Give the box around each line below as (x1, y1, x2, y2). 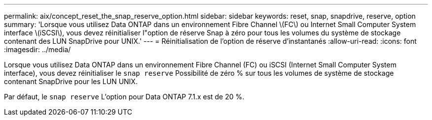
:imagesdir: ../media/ (4, 45, 71, 54)
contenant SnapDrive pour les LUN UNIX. (4, 77, 138, 86)
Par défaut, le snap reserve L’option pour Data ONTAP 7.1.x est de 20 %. (4, 92, 245, 101)
